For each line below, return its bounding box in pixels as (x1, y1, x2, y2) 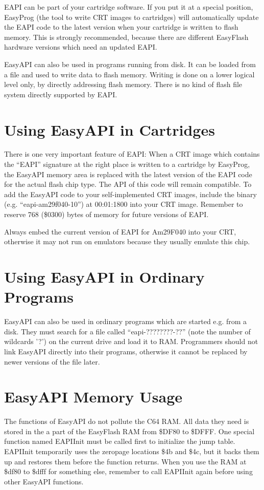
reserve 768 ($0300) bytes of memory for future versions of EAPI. (4, 209, 209, 220)
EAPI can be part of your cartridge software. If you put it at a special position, (4, 2, 253, 12)
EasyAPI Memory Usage (4, 386, 183, 407)
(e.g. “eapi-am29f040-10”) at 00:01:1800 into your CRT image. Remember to (4, 199, 243, 209)
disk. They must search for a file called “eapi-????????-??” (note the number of (4, 326, 251, 336)
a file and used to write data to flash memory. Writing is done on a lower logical (4, 69, 255, 79)
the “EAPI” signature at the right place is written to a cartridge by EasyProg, (4, 159, 250, 169)
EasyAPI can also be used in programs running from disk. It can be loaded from (4, 58, 256, 69)
